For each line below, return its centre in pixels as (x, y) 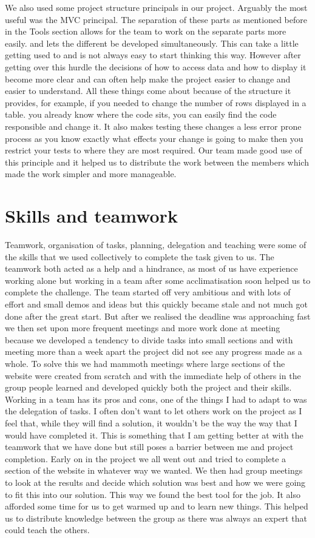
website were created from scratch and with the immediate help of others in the (153, 375)
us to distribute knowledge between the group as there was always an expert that (156, 518)
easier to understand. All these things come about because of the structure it (148, 91)
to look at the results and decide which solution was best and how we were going (155, 482)
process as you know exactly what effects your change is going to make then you (154, 138)
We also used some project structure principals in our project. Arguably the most (156, 7)
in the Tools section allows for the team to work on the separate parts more (146, 31)
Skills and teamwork (91, 216)
